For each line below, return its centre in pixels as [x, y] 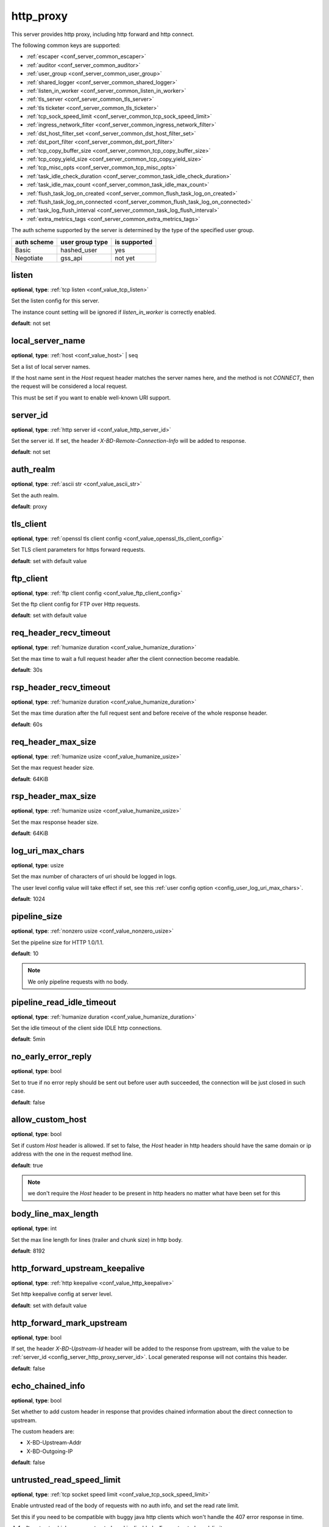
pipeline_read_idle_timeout [64, 1002]
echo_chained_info [48, 1386]
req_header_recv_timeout [61, 633]
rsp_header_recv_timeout [61, 687]
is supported [133, 242]
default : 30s [27, 670]
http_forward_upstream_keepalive [78, 1268]
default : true [27, 1165]
